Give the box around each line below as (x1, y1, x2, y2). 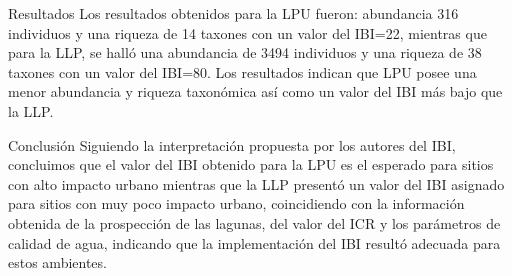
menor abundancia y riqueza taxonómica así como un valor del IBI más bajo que (8, 81, 503, 102)
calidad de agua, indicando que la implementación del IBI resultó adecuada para (8, 232, 501, 253)
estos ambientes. (8, 252, 107, 273)
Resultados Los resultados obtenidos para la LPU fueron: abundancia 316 (8, 3, 459, 23)
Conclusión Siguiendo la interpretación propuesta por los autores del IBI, (8, 134, 456, 155)
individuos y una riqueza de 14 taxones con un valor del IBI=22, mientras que (8, 22, 487, 43)
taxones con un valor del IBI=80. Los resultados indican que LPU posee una (8, 61, 477, 82)
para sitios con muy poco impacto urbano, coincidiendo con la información (8, 193, 465, 214)
